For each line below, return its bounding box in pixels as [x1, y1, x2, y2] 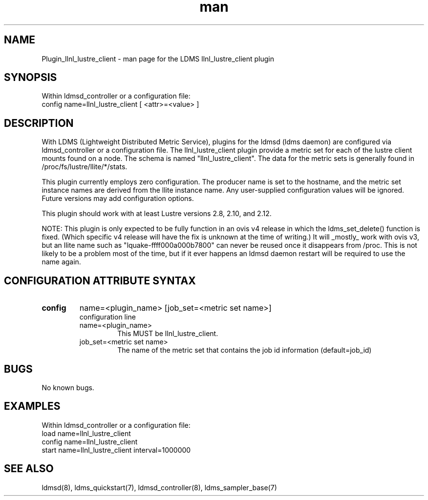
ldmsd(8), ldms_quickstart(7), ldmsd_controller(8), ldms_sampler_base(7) [42, 483, 277, 492]
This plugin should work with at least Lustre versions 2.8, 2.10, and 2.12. [42, 209, 272, 218]
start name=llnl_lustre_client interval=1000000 [42, 445, 191, 454]
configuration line [79, 313, 136, 321]
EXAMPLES [4, 400, 61, 413]
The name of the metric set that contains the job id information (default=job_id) [117, 346, 372, 355]
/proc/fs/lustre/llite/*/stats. [42, 162, 128, 171]
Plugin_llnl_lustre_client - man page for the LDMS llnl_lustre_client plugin [42, 54, 274, 63]
